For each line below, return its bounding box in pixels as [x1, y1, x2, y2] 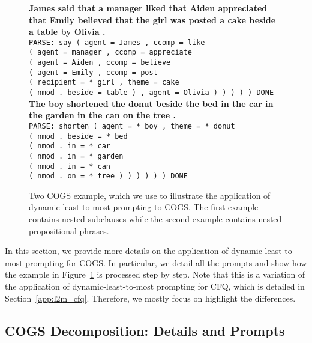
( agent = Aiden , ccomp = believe [29, 58, 171, 67]
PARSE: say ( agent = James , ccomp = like [29, 38, 205, 47]
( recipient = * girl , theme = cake [29, 78, 179, 87]
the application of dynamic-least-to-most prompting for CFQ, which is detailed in [5, 280, 305, 292]
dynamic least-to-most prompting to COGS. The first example [29, 201, 259, 213]
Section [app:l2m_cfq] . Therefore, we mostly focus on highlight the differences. [5, 291, 296, 304]
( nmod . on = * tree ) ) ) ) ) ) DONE [29, 172, 188, 181]
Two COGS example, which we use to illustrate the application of [29, 189, 271, 201]
